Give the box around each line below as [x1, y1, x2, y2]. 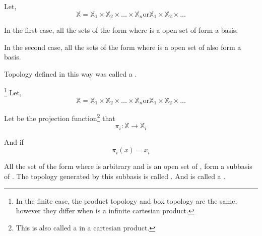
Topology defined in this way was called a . [4, 68, 137, 79]
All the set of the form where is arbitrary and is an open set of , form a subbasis [4, 161, 252, 171]
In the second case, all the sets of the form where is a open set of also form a [4, 41, 241, 52]
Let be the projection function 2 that [4, 111, 115, 123]
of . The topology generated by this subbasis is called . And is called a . [4, 171, 226, 182]
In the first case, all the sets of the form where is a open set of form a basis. [4, 25, 238, 35]
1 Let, [4, 86, 22, 98]
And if [4, 136, 24, 147]
